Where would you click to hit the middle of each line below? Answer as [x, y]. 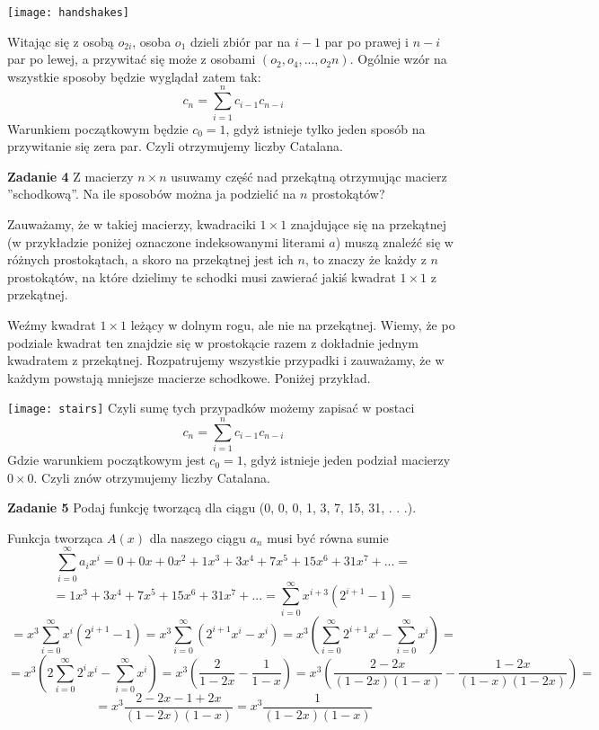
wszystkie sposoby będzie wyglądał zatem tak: [134, 76]
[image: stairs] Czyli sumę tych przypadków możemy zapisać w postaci [211, 408]
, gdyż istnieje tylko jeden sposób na [326, 128]
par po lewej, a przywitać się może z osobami [132, 59]
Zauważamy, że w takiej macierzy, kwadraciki [132, 223]
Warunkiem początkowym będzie [98, 128]
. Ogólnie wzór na [398, 59]
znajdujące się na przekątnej [369, 223]
